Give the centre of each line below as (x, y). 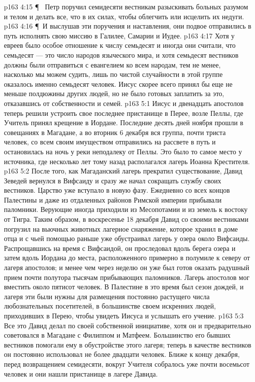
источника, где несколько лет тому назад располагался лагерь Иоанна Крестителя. (127, 161)
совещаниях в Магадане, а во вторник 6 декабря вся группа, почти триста (115, 132)
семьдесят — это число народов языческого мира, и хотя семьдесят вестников (121, 54)
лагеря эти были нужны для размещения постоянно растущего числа (107, 296)
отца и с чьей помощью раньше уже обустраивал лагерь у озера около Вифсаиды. (127, 238)
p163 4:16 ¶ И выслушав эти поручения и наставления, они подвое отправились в (128, 26)
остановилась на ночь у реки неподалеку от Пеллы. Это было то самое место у (123, 151)
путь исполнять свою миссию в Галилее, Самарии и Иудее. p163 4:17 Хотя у (119, 35)
